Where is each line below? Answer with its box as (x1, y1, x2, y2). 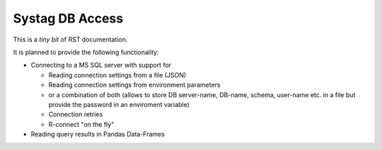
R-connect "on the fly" (48, 120, 115, 128)
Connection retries (48, 110, 103, 119)
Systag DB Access (13, 11, 124, 26)
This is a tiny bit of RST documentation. (13, 35, 128, 44)
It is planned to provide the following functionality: (13, 48, 159, 56)
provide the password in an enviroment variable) (48, 100, 190, 108)
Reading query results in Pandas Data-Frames (30, 130, 166, 139)
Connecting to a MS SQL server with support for (30, 61, 172, 70)
